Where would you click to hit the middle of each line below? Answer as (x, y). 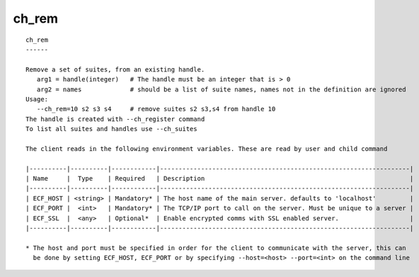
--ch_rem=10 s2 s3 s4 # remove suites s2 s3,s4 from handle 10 (156, 109)
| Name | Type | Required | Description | (220, 179)
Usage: (37, 99)
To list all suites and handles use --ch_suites (111, 129)
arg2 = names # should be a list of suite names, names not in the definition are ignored (221, 89)
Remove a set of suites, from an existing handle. (115, 69)
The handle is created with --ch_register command (115, 119)
